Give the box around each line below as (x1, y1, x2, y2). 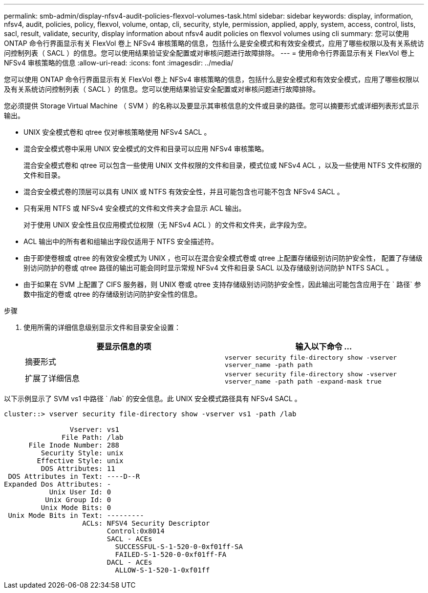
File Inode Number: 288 (28, 441, 120, 449)
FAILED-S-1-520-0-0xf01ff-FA (115, 551, 227, 558)
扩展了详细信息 (25, 373, 80, 383)
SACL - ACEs (107, 535, 152, 543)
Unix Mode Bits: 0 (41, 504, 111, 511)
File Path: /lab (62, 433, 124, 441)
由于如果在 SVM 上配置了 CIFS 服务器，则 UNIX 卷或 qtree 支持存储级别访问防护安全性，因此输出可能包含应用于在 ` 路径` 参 (23, 280, 421, 288)
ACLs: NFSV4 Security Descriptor (82, 519, 210, 527)
